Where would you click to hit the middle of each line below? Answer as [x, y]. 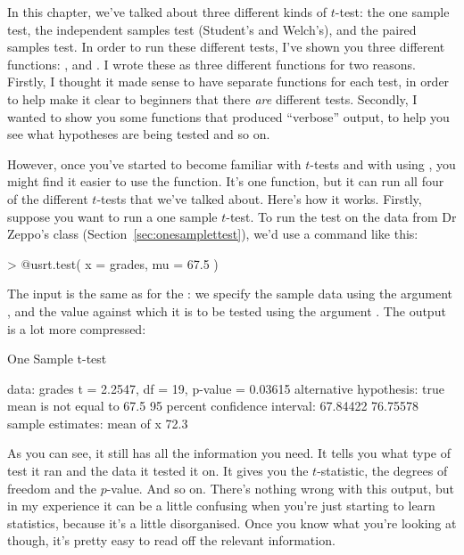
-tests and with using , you [383, 163]
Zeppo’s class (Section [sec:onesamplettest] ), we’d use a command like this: [213, 234]
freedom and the [52, 488]
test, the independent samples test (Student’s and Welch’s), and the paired [212, 29]
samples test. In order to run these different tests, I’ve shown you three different [226, 47]
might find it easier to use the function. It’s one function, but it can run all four [226, 181]
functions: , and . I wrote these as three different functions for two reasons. [211, 64]
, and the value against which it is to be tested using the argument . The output [227, 310]
